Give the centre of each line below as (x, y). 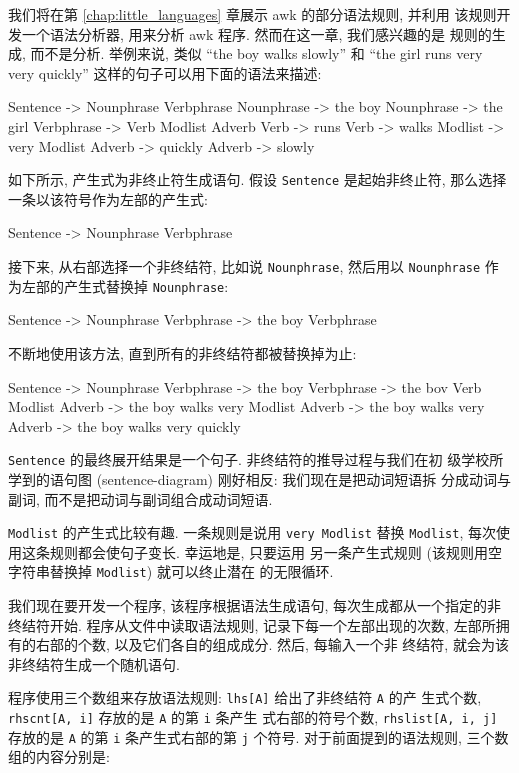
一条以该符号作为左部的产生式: (108, 198)
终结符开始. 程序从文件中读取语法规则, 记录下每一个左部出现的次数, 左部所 (252, 624)
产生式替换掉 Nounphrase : (146, 285)
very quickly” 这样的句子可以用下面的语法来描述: (165, 72)
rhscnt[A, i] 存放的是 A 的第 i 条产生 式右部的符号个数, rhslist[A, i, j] (253, 717)
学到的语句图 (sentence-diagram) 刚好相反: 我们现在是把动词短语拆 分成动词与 (259, 478)
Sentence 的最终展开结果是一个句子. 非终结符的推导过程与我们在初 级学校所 (256, 459)
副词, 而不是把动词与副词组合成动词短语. (140, 498)
